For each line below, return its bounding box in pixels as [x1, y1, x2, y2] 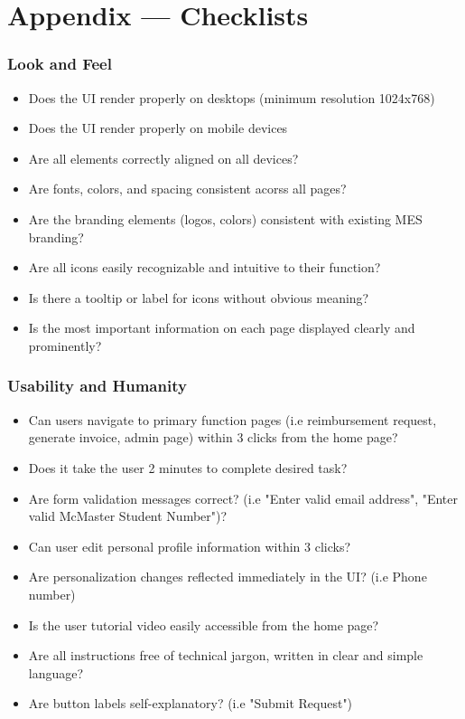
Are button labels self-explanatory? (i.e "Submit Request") [28, 694, 353, 713]
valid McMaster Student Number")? [28, 506, 228, 525]
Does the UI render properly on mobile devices [28, 118, 288, 137]
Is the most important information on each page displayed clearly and [28, 318, 415, 337]
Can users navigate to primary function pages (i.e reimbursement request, [28, 410, 437, 429]
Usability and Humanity [7, 374, 187, 397]
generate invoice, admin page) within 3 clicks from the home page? [28, 428, 398, 447]
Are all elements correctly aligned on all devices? [28, 148, 299, 167]
